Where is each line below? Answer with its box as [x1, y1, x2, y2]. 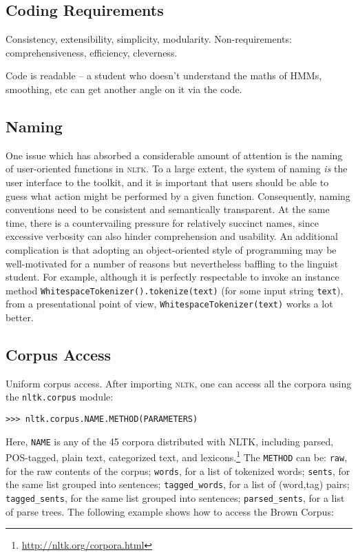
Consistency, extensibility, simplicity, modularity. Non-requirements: [6, 32, 292, 46]
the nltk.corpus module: [6, 389, 114, 404]
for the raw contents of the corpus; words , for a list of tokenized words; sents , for [6, 463, 350, 478]
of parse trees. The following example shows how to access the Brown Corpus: [6, 504, 334, 518]
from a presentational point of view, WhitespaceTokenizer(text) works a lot [6, 296, 333, 311]
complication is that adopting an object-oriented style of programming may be [6, 242, 337, 256]
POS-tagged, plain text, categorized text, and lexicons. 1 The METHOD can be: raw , [6, 448, 348, 465]
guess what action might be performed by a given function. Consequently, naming [6, 188, 350, 203]
